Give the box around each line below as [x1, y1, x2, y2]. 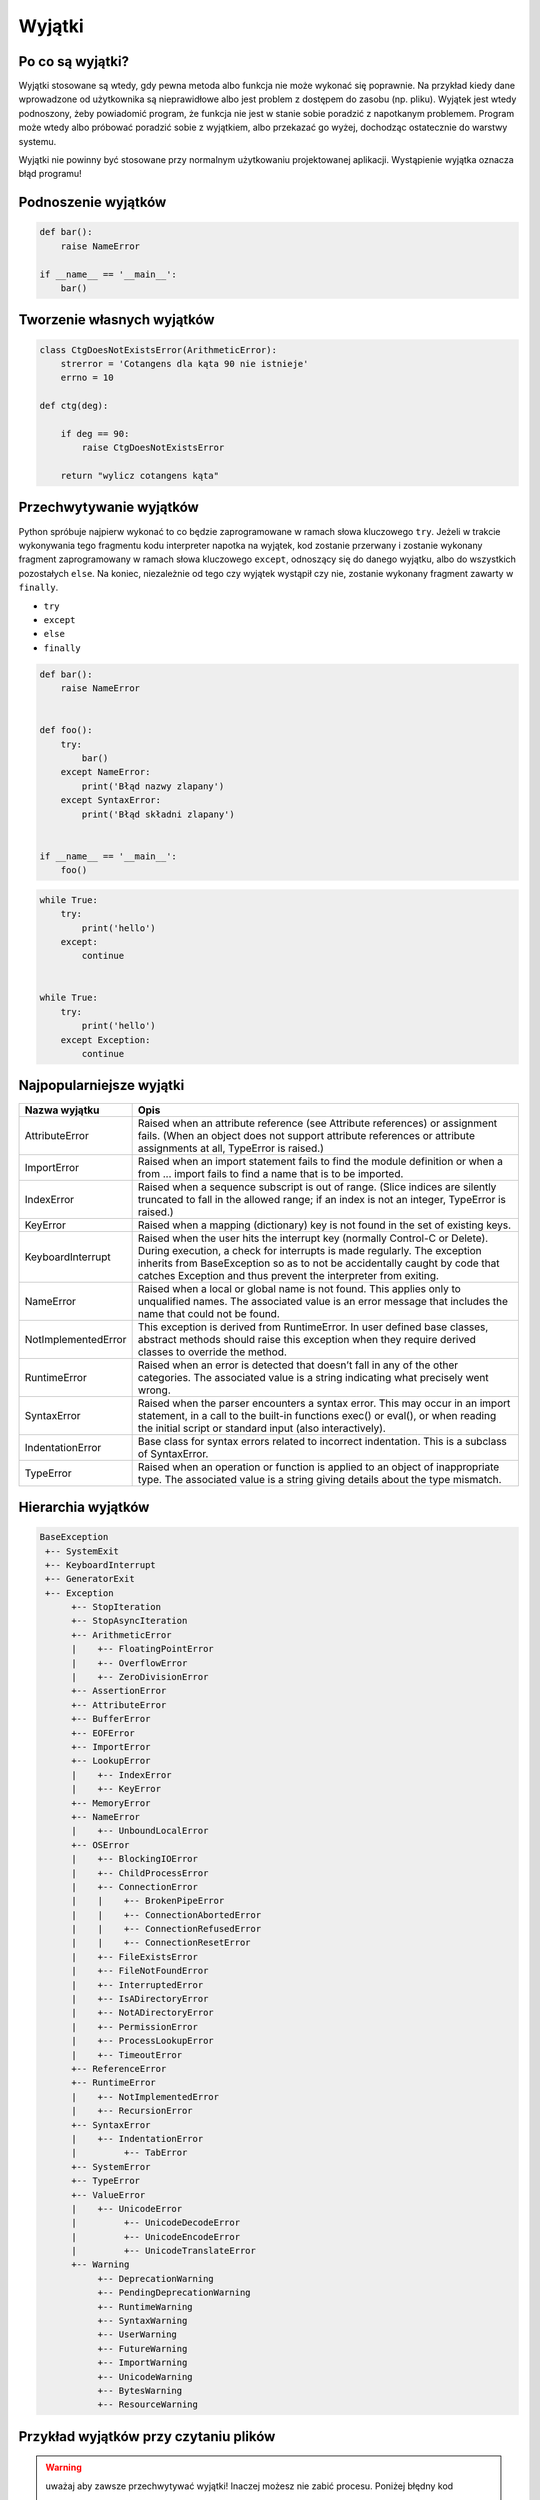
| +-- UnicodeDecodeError [71, 2217, 240, 2229]
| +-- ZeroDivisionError [71, 1671, 209, 1683]
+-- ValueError [71, 2189, 146, 2200]
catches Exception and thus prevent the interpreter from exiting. [137, 1268, 440, 1282]
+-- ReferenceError [71, 2063, 167, 2074]
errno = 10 [60, 372, 114, 384]
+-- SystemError [71, 2161, 151, 2172]
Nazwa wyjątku [24, 1103, 100, 1117]
